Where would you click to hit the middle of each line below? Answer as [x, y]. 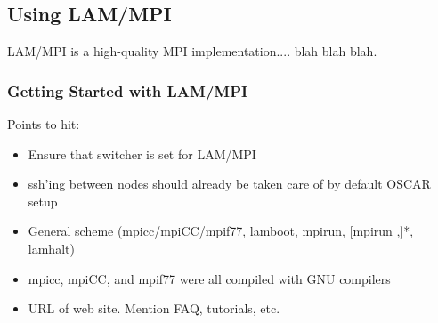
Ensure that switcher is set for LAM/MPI [142, 153]
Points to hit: [44, 124]
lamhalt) [51, 248]
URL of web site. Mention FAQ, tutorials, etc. [154, 308]
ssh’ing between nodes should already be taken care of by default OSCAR [229, 184]
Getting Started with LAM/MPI [128, 90]
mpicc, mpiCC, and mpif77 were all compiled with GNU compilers [209, 278]
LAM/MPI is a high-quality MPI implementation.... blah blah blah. [192, 51]
